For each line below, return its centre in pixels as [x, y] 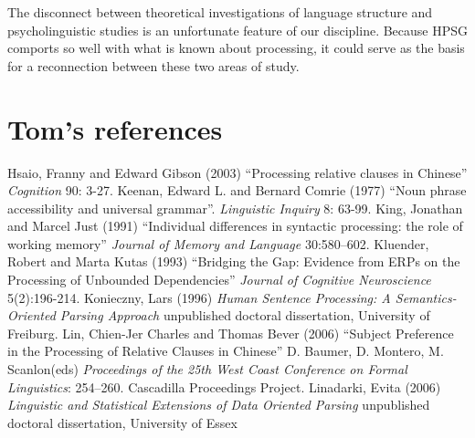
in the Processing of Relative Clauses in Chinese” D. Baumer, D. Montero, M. [226, 351]
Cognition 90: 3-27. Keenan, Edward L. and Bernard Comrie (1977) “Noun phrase [237, 190]
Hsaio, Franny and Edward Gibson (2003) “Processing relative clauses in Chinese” [237, 172]
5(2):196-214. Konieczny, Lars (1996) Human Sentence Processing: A [199, 297]
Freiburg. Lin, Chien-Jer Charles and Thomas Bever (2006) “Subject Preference [231, 333]
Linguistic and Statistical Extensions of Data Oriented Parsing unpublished [219, 405]
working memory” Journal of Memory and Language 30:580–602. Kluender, [218, 243]
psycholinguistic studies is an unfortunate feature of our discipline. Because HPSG [238, 30]
